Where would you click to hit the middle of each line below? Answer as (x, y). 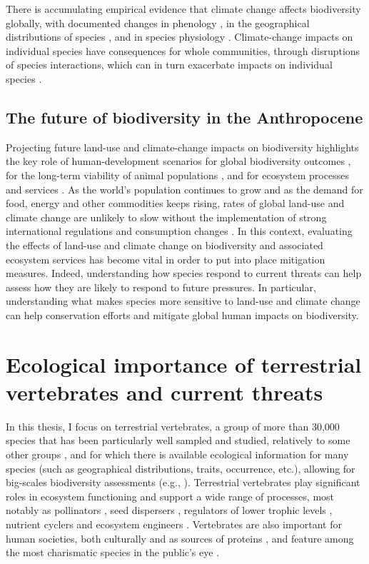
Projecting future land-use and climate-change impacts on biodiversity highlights (182, 147)
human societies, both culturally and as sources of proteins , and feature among (180, 538)
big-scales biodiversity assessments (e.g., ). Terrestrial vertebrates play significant (183, 482)
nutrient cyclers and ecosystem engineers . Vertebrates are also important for (174, 524)
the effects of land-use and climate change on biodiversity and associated (165, 245)
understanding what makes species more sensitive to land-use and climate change (183, 301)
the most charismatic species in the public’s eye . (113, 552)
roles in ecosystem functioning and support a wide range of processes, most (170, 496)
